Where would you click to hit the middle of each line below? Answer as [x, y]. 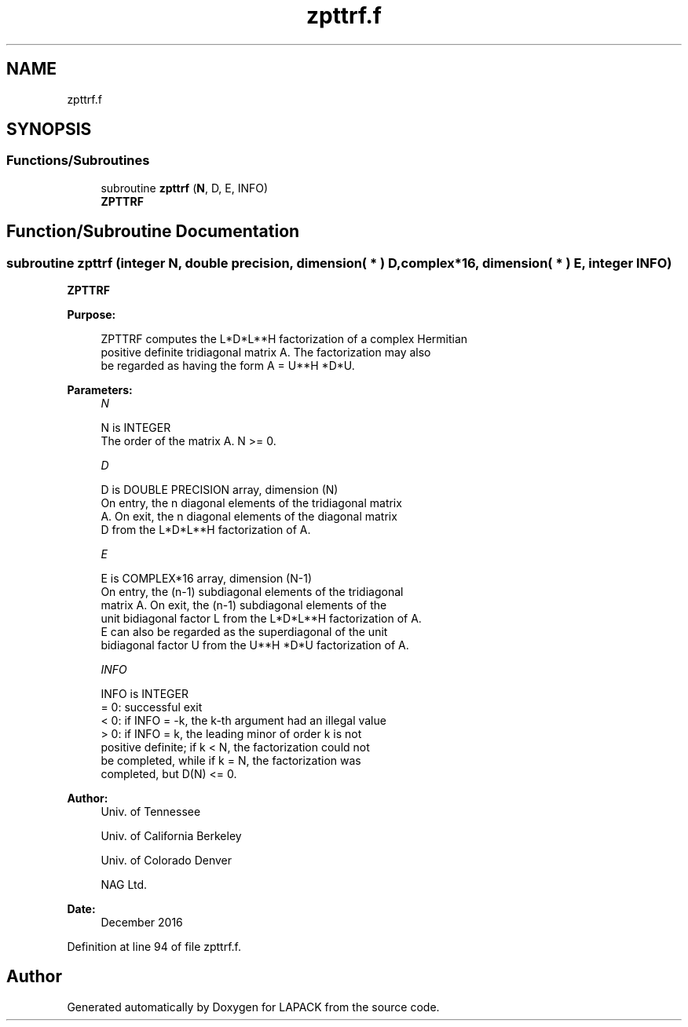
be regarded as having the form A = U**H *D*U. [228, 366]
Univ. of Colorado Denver [167, 861]
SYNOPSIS [49, 130]
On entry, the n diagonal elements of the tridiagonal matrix [251, 503]
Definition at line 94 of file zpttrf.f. [154, 947]
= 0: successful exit [152, 707]
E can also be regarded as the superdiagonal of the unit [244, 632]
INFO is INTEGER [145, 694]
